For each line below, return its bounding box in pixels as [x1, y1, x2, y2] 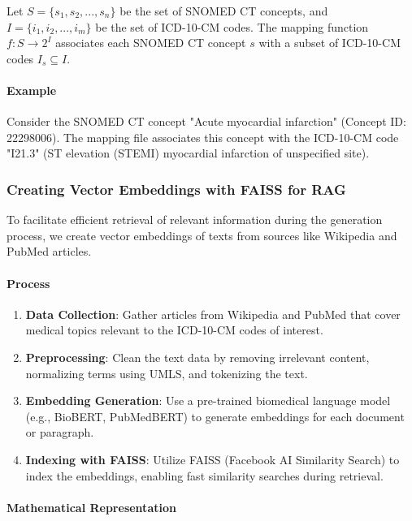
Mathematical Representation [7, 498, 176, 515]
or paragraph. [25, 424, 94, 441]
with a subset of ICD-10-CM [258, 34, 401, 51]
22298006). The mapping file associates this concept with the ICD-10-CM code [7, 128, 399, 145]
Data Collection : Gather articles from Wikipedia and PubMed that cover [25, 305, 401, 322]
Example [7, 81, 57, 98]
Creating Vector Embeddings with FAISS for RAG [7, 179, 346, 199]
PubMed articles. [7, 243, 92, 260]
